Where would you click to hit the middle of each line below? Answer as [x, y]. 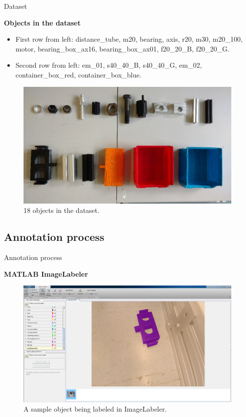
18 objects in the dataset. [61, 210]
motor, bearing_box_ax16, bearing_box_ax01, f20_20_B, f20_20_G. [123, 48]
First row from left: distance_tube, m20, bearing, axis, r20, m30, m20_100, [129, 39]
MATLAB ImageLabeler [46, 274]
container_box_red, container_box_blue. [78, 74]
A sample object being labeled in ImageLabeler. [95, 409]
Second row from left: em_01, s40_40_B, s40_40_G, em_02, [109, 65]
